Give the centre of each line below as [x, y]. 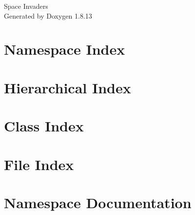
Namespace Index [65, 49]
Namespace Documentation [98, 202]
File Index [39, 164]
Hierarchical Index [68, 87]
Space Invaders [26, 6]
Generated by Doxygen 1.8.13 [48, 15]
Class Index [44, 126]
